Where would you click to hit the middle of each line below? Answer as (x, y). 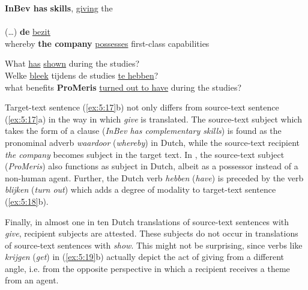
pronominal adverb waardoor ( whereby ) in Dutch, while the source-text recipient (152, 142)
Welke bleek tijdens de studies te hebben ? (82, 75)
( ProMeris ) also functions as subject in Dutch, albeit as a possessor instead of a (152, 166)
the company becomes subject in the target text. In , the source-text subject (145, 154)
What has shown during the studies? (72, 63)
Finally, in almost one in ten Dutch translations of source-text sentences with (147, 221)
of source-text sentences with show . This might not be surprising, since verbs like (154, 245)
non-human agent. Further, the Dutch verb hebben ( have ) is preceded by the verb (154, 177)
